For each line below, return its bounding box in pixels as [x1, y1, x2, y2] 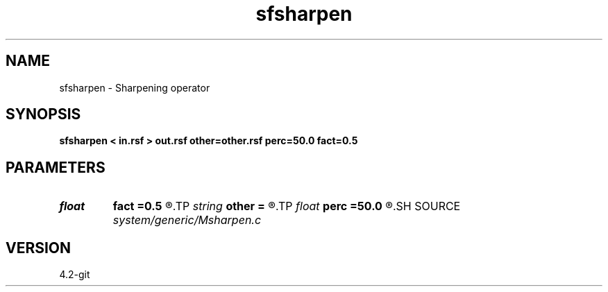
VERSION [6, 239, 71, 257]
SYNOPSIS [6, 105, 81, 123]
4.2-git [59, 268, 90, 281]
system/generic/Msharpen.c [112, 213, 262, 227]
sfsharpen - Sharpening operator [59, 81, 210, 94]
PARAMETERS [6, 158, 105, 176]
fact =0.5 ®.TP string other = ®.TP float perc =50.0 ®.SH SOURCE [112, 199, 461, 214]
